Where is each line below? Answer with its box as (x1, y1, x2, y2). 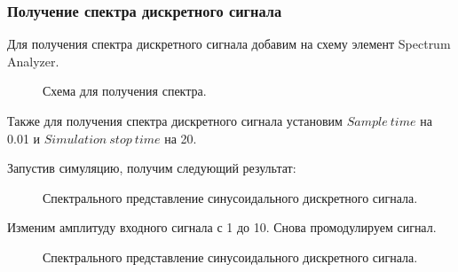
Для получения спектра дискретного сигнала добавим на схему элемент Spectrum (7, 35, 451, 53)
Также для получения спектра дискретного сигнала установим (7, 112, 343, 129)
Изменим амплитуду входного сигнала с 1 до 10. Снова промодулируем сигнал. (7, 218, 437, 237)
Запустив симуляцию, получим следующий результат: (7, 159, 296, 177)
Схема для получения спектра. (43, 82, 207, 100)
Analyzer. (7, 51, 59, 70)
